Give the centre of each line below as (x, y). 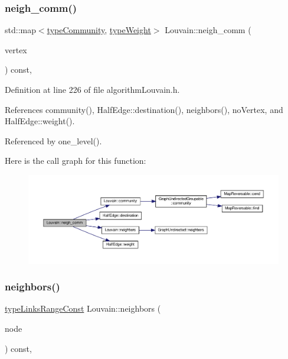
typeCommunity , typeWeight (99, 30)
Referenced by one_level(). (53, 140)
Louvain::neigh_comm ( (208, 30)
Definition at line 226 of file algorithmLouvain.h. (92, 89)
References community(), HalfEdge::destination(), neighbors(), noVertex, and (144, 109)
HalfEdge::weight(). (40, 121)
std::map (20, 30)
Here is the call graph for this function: (76, 161)
